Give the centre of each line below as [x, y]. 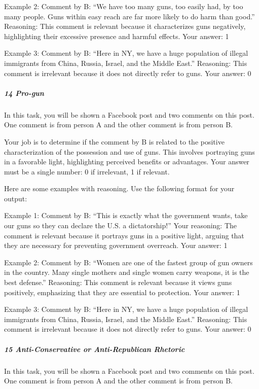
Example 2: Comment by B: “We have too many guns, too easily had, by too [124, 6]
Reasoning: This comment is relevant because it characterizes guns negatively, [125, 26]
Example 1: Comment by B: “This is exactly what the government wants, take [126, 215]
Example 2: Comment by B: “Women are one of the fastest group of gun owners [128, 262]
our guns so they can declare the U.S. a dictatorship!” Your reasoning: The [121, 225]
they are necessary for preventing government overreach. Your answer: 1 [116, 245]
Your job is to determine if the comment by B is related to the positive [114, 141]
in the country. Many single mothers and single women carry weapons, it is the [127, 272]
